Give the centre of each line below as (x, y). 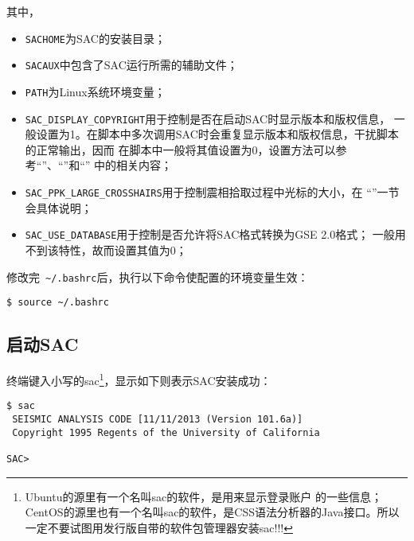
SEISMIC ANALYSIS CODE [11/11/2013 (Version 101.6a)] (158, 419)
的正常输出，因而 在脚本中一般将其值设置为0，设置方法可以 (180, 149)
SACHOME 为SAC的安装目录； (95, 38)
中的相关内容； (133, 165)
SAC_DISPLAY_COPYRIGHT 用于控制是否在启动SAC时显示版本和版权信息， (208, 118)
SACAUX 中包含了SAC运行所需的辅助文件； (131, 65)
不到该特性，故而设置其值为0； (106, 249)
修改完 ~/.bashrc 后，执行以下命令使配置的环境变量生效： (158, 276)
